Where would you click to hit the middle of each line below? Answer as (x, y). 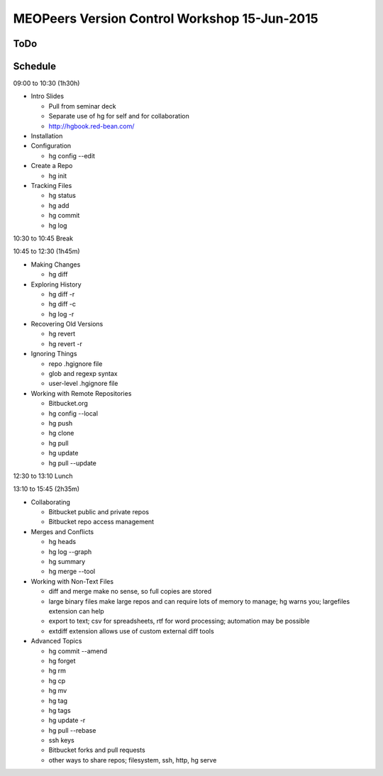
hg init (58, 176)
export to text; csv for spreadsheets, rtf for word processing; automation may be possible (179, 621)
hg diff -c (62, 304)
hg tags (60, 710)
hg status (62, 196)
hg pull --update (73, 463)
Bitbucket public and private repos (99, 512)
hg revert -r (66, 343)
